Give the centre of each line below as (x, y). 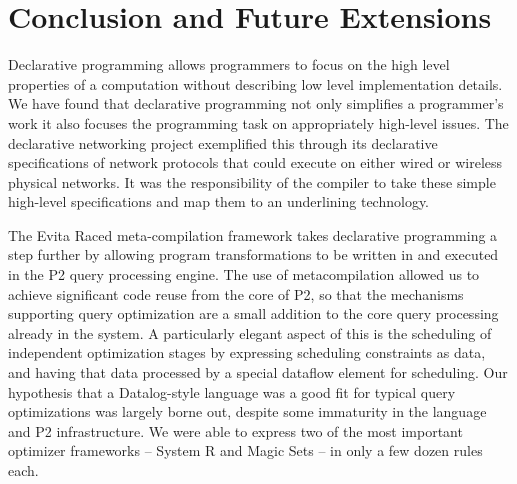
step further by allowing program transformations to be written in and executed (253, 254)
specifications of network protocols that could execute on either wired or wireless (255, 162)
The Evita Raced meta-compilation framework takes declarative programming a (253, 234)
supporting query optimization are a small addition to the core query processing (253, 313)
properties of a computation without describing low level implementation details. (255, 83)
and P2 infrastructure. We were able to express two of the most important (235, 430)
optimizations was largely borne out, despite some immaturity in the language (247, 411)
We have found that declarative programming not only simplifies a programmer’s (256, 103)
